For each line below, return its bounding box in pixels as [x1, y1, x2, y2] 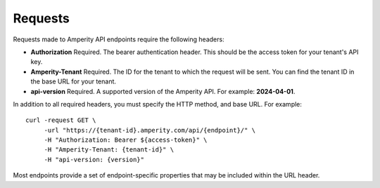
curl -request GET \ [25, 116, 96, 124]
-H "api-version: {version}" [44, 155, 144, 163]
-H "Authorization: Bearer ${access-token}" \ [44, 136, 208, 144]
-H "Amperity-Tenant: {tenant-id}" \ [44, 146, 175, 154]
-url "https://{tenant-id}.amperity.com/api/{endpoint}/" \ [44, 126, 256, 134]
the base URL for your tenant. [30, 77, 116, 86]
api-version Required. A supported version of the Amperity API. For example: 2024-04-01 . [30, 87, 296, 95]
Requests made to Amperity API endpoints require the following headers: [13, 35, 224, 43]
